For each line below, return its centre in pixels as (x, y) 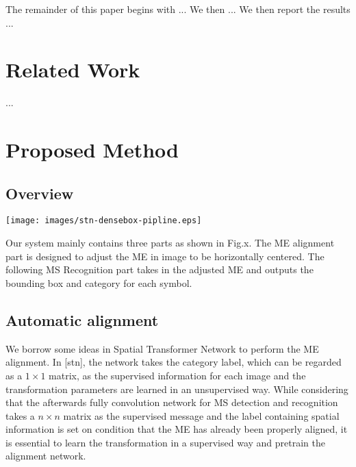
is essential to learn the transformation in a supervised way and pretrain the (165, 442)
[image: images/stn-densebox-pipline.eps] (104, 221)
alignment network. (46, 456)
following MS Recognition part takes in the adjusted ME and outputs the (160, 269)
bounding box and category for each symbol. (99, 282)
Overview (40, 193)
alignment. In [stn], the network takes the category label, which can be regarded (174, 362)
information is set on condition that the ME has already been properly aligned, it (177, 429)
